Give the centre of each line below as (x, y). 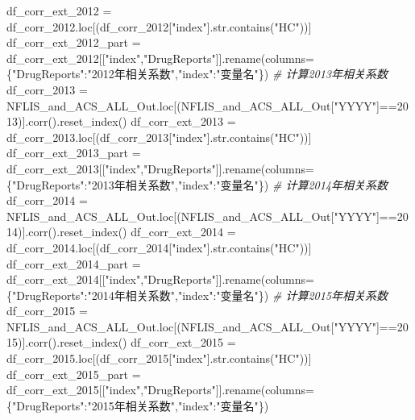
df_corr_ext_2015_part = (74, 374)
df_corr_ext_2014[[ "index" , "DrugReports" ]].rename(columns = (160, 279)
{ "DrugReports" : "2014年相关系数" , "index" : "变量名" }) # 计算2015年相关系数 (197, 295)
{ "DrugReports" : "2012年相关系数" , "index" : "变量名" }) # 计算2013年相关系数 (197, 74)
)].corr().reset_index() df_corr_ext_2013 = (127, 121)
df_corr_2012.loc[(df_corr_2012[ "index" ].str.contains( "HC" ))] (159, 26)
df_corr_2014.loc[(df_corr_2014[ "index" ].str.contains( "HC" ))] (159, 247)
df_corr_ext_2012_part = (74, 42)
